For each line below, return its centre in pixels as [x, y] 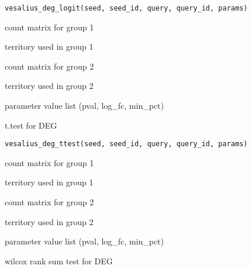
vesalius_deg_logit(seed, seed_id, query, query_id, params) [126, 8]
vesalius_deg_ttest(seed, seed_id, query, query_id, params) [126, 144]
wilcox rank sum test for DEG [59, 261]
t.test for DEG [31, 125]
